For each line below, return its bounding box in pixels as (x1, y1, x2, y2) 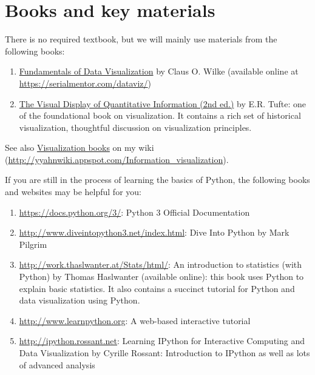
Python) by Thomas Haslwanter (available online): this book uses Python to (19, 270, 304, 283)
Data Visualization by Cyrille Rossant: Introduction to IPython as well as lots (19, 347, 310, 359)
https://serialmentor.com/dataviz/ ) (19, 76, 152, 89)
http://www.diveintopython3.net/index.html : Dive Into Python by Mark (19, 226, 290, 239)
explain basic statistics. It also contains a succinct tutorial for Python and (19, 282, 295, 294)
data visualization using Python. (19, 294, 140, 307)
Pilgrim (19, 237, 47, 250)
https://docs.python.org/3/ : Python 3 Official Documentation (19, 205, 250, 218)
